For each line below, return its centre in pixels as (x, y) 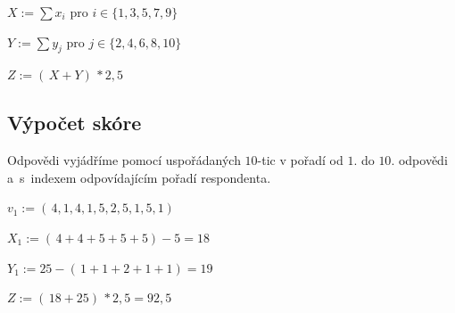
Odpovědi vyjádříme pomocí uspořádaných (124, 160)
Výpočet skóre (74, 123)
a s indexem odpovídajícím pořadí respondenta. (139, 177)
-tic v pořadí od (300, 160)
